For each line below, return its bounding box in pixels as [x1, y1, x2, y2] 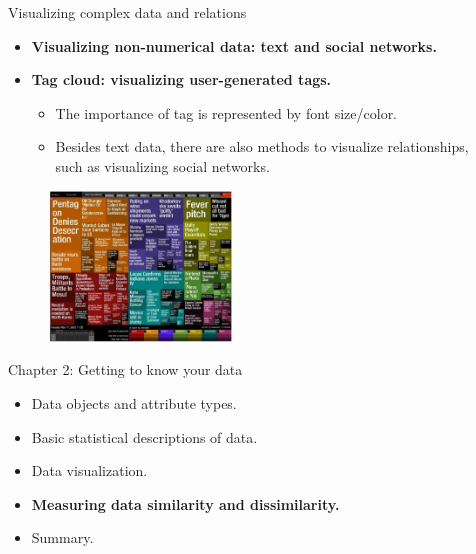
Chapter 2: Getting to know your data [8, 359, 243, 380]
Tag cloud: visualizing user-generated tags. [31, 69, 332, 90]
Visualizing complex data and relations [8, 2, 247, 22]
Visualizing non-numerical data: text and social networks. [31, 35, 437, 56]
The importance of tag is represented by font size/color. [55, 102, 398, 123]
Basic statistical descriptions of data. [31, 426, 258, 447]
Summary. [31, 527, 94, 548]
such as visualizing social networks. [55, 155, 270, 176]
